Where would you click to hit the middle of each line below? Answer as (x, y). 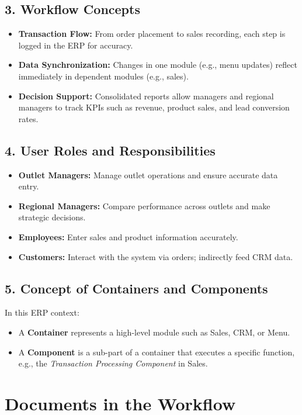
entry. (29, 186)
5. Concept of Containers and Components (136, 288)
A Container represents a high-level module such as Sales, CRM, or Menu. (154, 332)
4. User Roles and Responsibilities (110, 150)
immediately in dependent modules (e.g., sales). (103, 76)
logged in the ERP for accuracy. (76, 45)
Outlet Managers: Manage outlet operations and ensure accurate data (148, 174)
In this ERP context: (42, 312)
